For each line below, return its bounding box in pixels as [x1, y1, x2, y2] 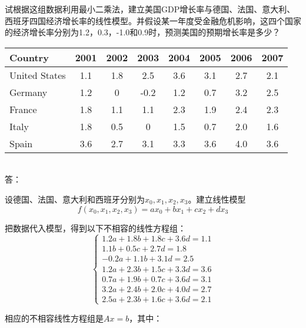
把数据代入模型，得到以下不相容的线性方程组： [5, 221, 186, 234]
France [9, 102, 37, 116]
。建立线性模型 [188, 193, 246, 205]
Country [9, 50, 49, 64]
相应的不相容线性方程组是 [5, 312, 104, 324]
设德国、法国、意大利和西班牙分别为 [5, 193, 145, 205]
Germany [9, 85, 48, 99]
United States [9, 68, 66, 82]
